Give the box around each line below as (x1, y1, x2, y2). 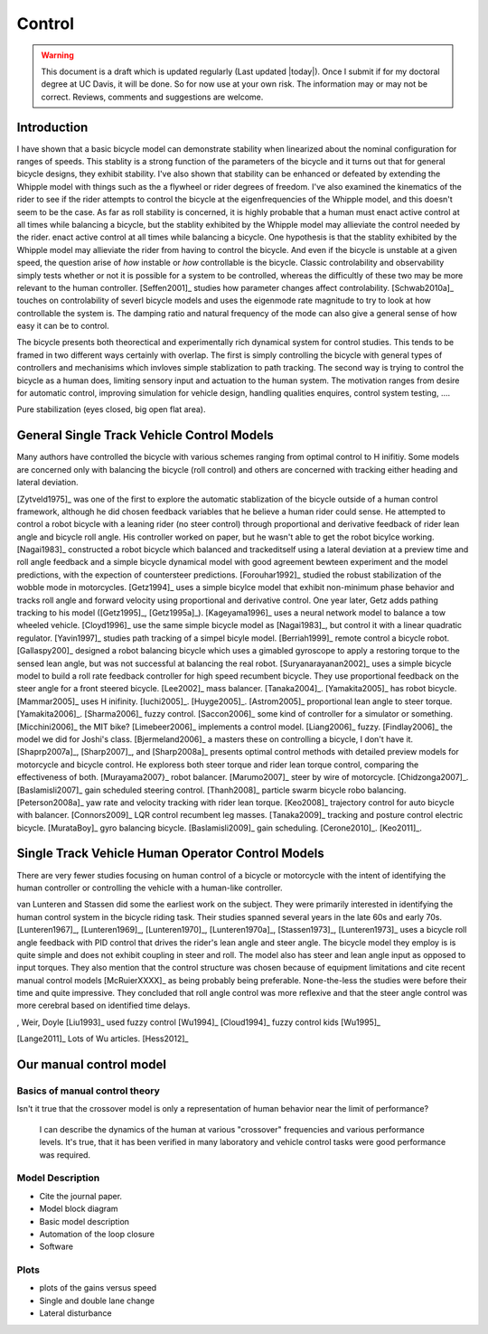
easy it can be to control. (16, 321, 110, 332)
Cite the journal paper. (39, 1190, 122, 1201)
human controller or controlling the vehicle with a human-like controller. (16, 882, 283, 893)
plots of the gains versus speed (39, 1282, 157, 1293)
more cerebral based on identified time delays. (16, 1000, 191, 1011)
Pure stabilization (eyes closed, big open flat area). (16, 404, 206, 415)
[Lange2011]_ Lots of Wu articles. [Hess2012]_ (16, 1033, 189, 1044)
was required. (39, 1149, 90, 1160)
